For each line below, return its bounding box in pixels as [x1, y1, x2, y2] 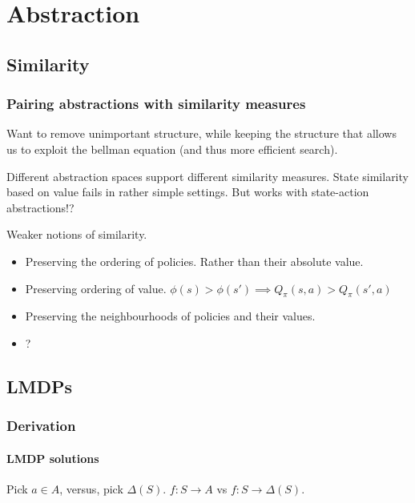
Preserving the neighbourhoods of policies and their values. [25, 308, 316, 324]
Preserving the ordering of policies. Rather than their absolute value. [25, 252, 364, 269]
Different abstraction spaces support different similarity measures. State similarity [6, 167, 409, 184]
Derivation [6, 416, 76, 436]
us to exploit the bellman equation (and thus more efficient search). [6, 140, 338, 157]
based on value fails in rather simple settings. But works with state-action [6, 183, 369, 200]
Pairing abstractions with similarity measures [6, 94, 306, 114]
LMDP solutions [6, 449, 99, 466]
